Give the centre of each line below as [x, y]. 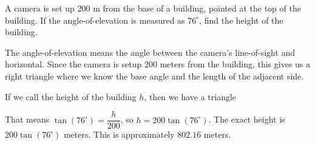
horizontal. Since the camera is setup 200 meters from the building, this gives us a [158, 64]
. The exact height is [247, 119]
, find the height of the [241, 20]
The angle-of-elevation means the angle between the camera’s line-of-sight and [150, 52]
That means [27, 119]
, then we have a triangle [190, 96]
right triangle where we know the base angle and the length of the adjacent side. [154, 76]
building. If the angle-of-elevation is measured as [95, 20]
